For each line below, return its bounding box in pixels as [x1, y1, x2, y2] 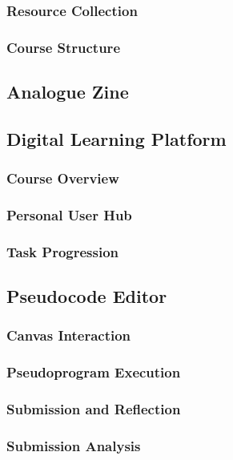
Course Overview [6, 168, 119, 188]
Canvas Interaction [6, 325, 131, 345]
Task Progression [6, 241, 119, 261]
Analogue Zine [6, 79, 129, 104]
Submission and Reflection [6, 399, 181, 419]
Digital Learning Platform [6, 126, 227, 151]
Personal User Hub [6, 205, 132, 225]
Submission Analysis [6, 436, 141, 456]
